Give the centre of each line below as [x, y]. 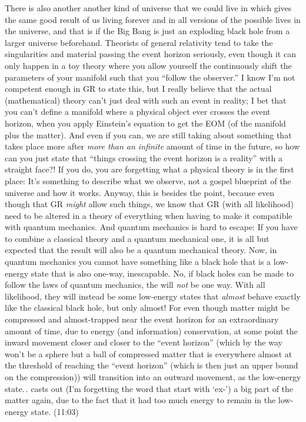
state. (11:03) [55, 411]
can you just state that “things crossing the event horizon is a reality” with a [144, 157]
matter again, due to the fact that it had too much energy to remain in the [140, 400]
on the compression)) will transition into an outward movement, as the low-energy [153, 377]
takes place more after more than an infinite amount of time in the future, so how [152, 146]
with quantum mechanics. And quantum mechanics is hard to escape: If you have [151, 227]
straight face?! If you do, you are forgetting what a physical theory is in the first [149, 169]
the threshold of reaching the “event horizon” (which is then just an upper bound [152, 365]
